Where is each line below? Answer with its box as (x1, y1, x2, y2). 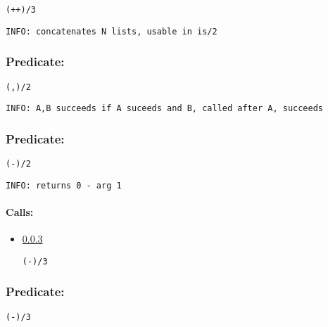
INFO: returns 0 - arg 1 (6, 180, 122, 191)
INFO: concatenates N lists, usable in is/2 (6, 26, 217, 37)
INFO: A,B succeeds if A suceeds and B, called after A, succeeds (6, 103, 324, 114)
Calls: (6, 204, 34, 219)
